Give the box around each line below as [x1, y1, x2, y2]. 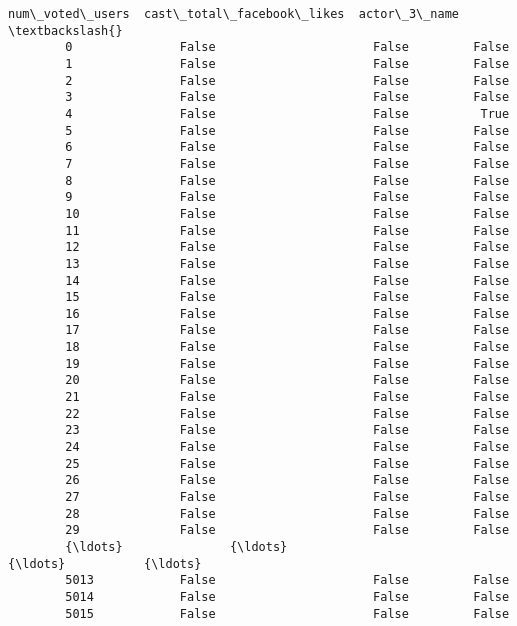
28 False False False [65, 506, 510, 521]
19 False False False [65, 356, 510, 371]
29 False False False [65, 523, 510, 538]
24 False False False [65, 440, 510, 455]
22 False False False [65, 406, 510, 421]
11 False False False [65, 223, 510, 238]
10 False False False [65, 206, 510, 221]
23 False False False [65, 423, 510, 438]
